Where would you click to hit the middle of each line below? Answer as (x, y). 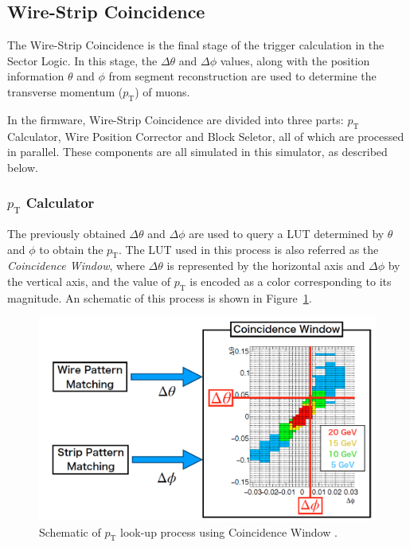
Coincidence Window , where (76, 266)
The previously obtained (66, 233)
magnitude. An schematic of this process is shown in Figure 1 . (160, 297)
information (36, 76)
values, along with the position (295, 60)
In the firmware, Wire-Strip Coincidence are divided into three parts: (176, 119)
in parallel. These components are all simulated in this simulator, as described (197, 152)
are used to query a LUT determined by (287, 233)
